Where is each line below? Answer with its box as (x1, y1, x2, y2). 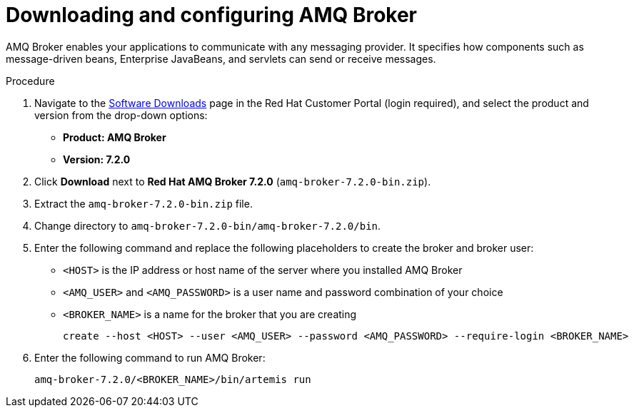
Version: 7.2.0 (63, 153, 131, 165)
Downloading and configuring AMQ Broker (6, 3, 418, 27)
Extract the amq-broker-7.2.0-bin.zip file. (34, 197, 253, 210)
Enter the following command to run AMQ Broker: (34, 351, 266, 364)
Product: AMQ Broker (63, 131, 166, 143)
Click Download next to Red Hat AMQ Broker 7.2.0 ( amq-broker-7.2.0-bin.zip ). (34, 175, 431, 188)
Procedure (6, 74, 55, 87)
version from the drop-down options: (34, 108, 208, 121)
